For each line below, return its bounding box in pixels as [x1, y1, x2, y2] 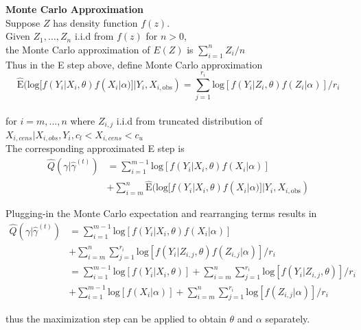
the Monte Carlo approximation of [5, 42, 150, 56]
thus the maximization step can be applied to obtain [5, 312, 226, 326]
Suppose [5, 15, 40, 29]
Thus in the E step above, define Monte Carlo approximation [5, 57, 263, 71]
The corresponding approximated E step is [5, 141, 185, 155]
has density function [53, 15, 138, 29]
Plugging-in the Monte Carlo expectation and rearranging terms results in [5, 206, 317, 220]
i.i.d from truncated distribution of [116, 113, 263, 127]
